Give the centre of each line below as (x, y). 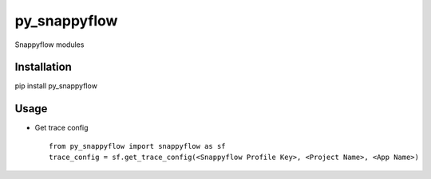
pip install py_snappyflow (56, 86)
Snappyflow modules (49, 45)
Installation (43, 67)
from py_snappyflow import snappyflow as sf (138, 146)
